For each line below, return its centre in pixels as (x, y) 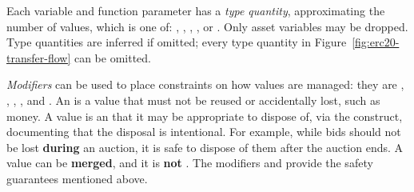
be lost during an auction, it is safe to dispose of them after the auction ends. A (205, 147)
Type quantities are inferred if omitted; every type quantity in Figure (177, 42)
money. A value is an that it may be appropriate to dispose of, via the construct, (205, 116)
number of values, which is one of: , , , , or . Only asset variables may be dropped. (207, 26)
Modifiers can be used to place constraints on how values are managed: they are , (205, 84)
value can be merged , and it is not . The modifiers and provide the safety (190, 163)
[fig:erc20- (376, 42)
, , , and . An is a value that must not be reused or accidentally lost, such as (193, 100)
